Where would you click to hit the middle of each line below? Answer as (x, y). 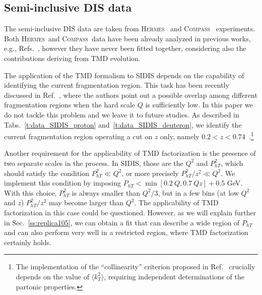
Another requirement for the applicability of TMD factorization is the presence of (130, 153)
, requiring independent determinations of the (174, 276)
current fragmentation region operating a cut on (78, 136)
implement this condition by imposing (62, 183)
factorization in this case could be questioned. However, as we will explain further (130, 212)
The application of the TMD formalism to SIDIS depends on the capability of (124, 75)
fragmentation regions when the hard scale (70, 105)
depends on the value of (52, 276)
